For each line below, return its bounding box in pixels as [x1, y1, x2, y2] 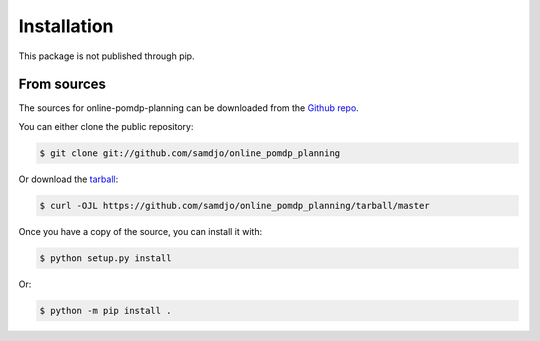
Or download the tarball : [18, 173, 119, 185]
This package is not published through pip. [18, 50, 195, 62]
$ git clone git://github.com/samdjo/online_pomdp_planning [39, 147, 341, 159]
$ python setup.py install [39, 252, 172, 264]
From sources [18, 76, 107, 93]
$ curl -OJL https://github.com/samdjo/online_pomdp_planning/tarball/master [39, 200, 430, 211]
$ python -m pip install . [39, 305, 172, 316]
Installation [18, 15, 114, 37]
